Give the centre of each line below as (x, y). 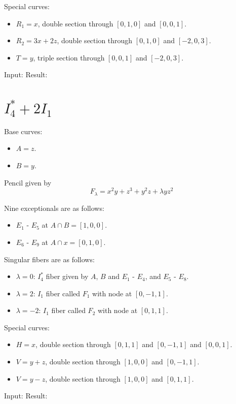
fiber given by (67, 276)
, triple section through (69, 57)
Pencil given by (28, 182)
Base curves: (23, 131)
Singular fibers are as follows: (49, 259)
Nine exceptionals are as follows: (54, 208)
